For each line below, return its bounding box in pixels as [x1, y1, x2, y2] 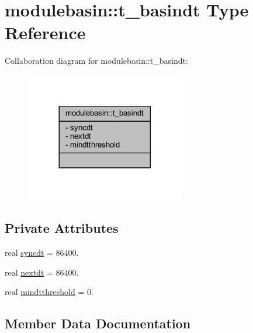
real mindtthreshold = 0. [5, 286, 93, 298]
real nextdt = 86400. [5, 266, 79, 278]
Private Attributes [5, 219, 119, 237]
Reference [5, 20, 86, 44]
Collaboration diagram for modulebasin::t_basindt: [5, 54, 188, 67]
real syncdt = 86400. [5, 246, 79, 259]
